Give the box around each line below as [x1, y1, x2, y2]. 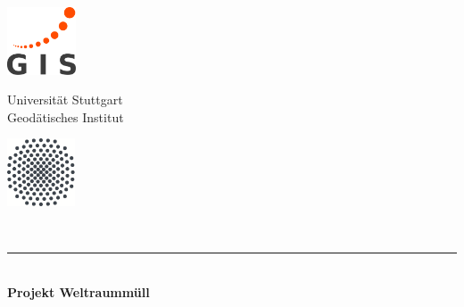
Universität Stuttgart [7, 90, 123, 109]
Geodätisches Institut [7, 107, 124, 126]
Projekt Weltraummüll [7, 282, 150, 301]
